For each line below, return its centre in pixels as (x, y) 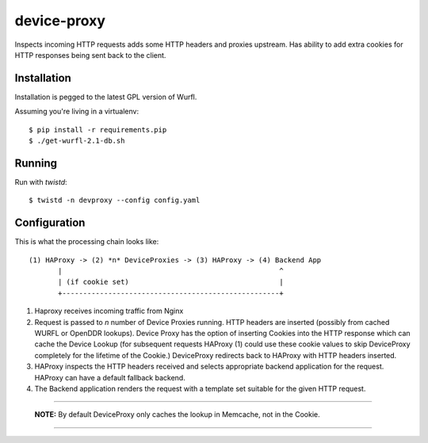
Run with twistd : (41, 181)
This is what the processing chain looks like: (87, 242)
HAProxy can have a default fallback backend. (110, 377)
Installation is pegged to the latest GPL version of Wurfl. (106, 97)
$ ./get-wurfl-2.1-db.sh (77, 141)
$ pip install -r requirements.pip (98, 130)
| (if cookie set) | (171, 282)
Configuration (50, 223)
